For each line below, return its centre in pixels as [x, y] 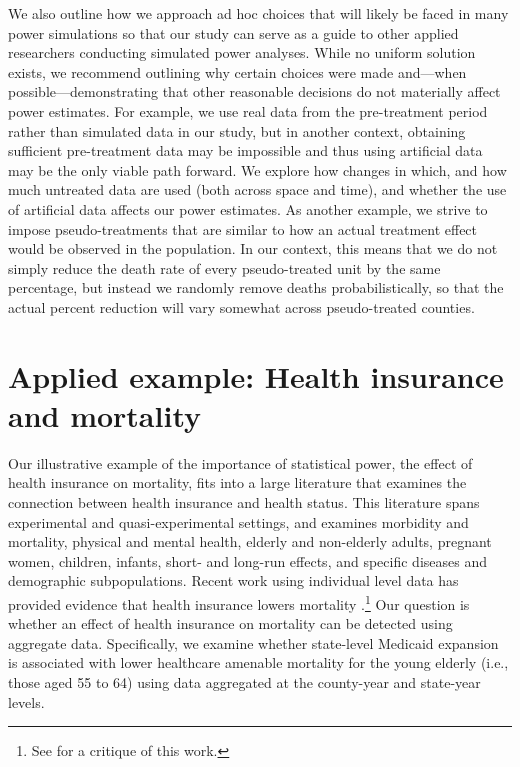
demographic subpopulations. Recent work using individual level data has [233, 580]
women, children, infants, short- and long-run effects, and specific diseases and [247, 560]
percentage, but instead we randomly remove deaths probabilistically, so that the [256, 287]
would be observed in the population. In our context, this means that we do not [253, 248]
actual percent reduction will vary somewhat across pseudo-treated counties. [241, 306]
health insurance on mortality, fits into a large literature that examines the [237, 482]
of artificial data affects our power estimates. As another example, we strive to [248, 208]
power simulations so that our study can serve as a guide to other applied [233, 32]
